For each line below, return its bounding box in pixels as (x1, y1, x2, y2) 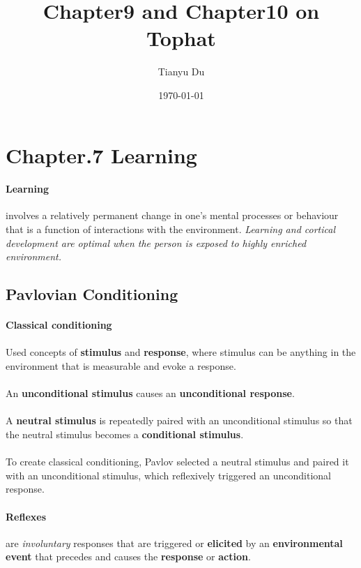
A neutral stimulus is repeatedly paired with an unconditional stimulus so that (6, 413, 353, 428)
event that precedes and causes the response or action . (6, 549, 251, 564)
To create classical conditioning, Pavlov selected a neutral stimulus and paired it (6, 454, 349, 469)
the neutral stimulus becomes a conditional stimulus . (6, 426, 244, 441)
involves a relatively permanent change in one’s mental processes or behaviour (6, 208, 339, 223)
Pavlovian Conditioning (6, 283, 178, 305)
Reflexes (6, 509, 47, 523)
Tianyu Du (158, 64, 205, 79)
